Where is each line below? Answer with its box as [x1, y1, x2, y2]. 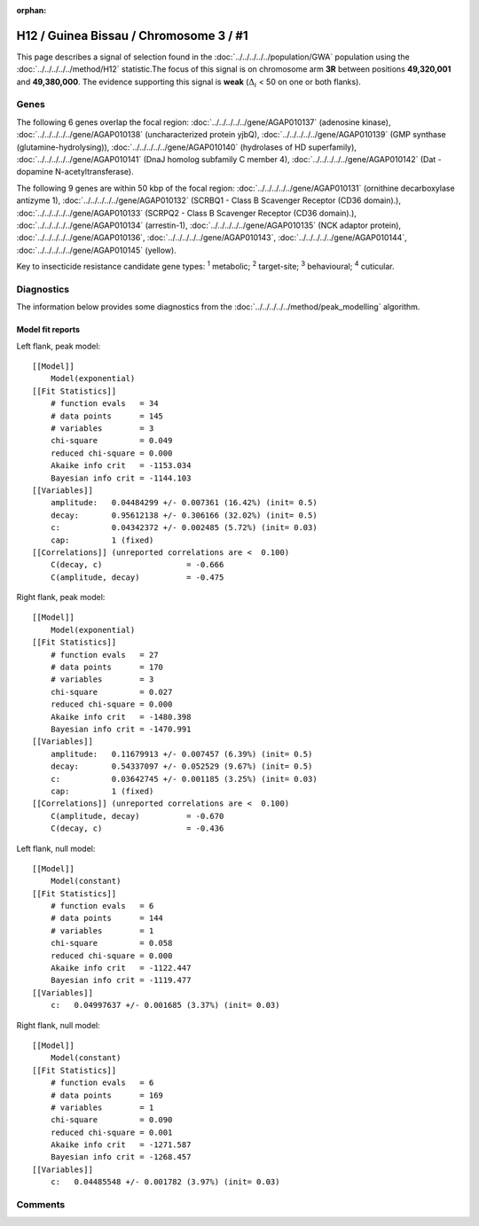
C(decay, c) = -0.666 [50, 559, 224, 570]
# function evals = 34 [50, 399, 159, 409]
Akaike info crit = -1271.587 [50, 1140, 192, 1150]
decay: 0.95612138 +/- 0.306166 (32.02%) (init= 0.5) [50, 510, 318, 520]
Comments [16, 1199, 66, 1211]
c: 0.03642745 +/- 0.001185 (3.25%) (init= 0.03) [50, 774, 318, 784]
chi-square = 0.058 [50, 938, 173, 949]
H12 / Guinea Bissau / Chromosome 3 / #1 [16, 27, 248, 43]
